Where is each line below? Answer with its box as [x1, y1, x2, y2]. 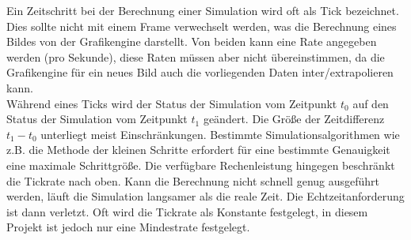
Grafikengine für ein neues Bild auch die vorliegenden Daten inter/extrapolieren [6, 64, 394, 81]
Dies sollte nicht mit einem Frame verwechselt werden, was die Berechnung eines [6, 17, 397, 34]
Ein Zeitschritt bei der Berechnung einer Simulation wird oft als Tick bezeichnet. [6, 2, 399, 18]
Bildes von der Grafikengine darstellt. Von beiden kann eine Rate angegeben [6, 33, 377, 50]
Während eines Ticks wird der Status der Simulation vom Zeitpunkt [6, 95, 337, 111]
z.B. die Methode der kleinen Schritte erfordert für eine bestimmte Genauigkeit [6, 141, 390, 158]
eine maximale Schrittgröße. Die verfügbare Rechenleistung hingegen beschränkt [6, 156, 395, 173]
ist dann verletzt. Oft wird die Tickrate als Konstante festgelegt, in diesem [6, 203, 368, 219]
